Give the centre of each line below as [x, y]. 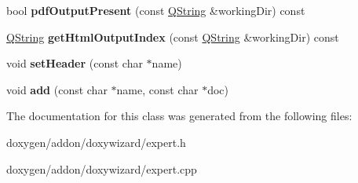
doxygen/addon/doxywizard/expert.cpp [102, 168]
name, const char [157, 89]
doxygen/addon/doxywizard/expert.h [96, 142]
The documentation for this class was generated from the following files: [179, 116]
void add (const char [57, 89]
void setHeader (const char [75, 63]
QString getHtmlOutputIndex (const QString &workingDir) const [173, 37]
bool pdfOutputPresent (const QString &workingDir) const [156, 10]
